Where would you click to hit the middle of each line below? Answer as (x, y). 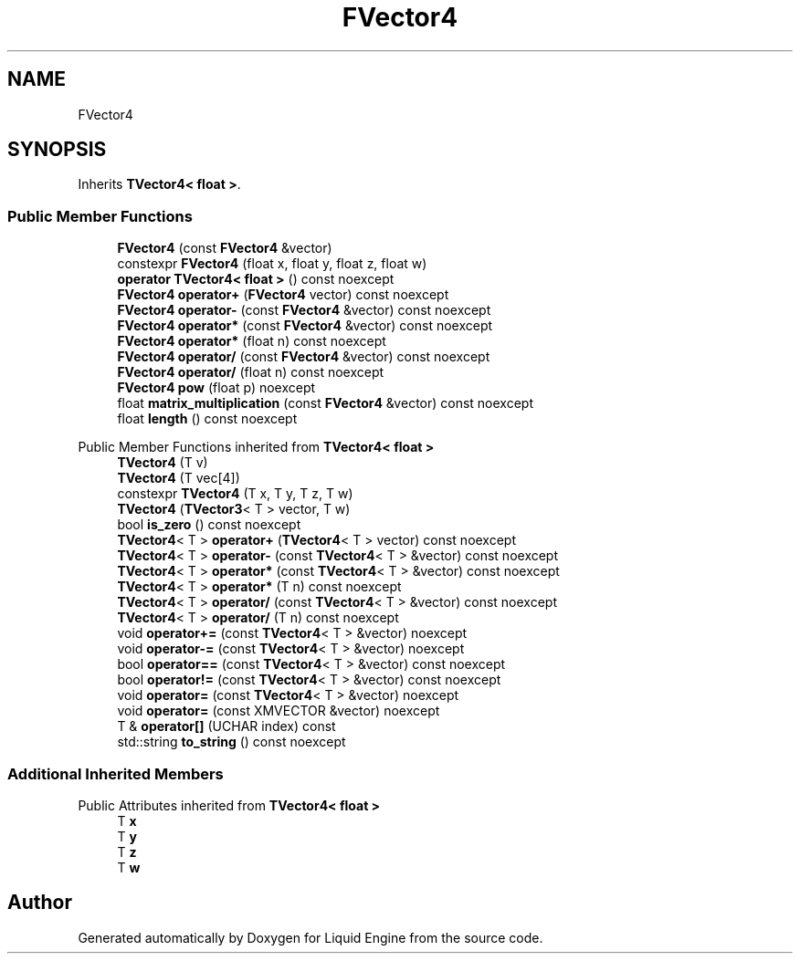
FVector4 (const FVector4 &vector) (225, 248)
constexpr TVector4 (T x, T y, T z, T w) (235, 494)
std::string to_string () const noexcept (232, 742)
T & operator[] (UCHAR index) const (226, 726)
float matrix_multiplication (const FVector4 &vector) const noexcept (326, 403)
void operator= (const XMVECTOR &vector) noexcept (279, 711)
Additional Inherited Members (116, 773)
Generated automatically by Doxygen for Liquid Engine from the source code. (311, 937)
